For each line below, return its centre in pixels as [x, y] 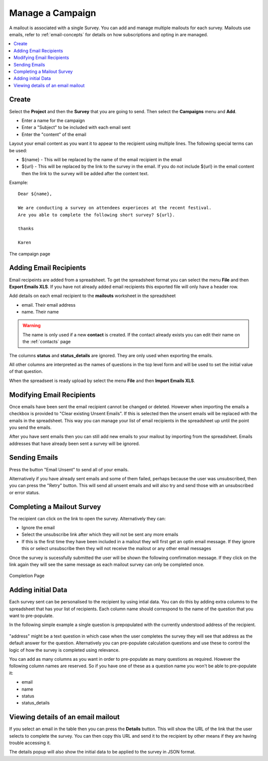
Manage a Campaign [53, 13]
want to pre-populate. [32, 616]
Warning [32, 325]
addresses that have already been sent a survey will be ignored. [74, 444]
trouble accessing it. [30, 743]
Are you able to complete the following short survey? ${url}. [97, 215]
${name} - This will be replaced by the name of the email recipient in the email [102, 159]
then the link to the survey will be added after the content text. [85, 173]
